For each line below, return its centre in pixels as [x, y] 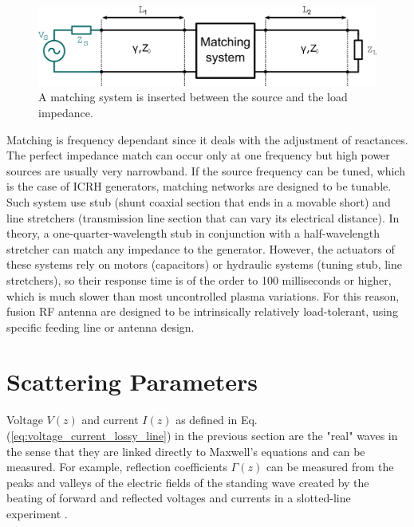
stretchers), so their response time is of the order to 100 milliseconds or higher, [199, 279]
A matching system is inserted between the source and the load [193, 97]
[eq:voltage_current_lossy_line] [89, 435]
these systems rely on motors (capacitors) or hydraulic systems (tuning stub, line [204, 264]
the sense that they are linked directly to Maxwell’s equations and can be [186, 451]
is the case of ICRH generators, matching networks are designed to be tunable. [199, 186]
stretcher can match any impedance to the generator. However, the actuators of [201, 248]
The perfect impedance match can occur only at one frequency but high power [198, 155]
